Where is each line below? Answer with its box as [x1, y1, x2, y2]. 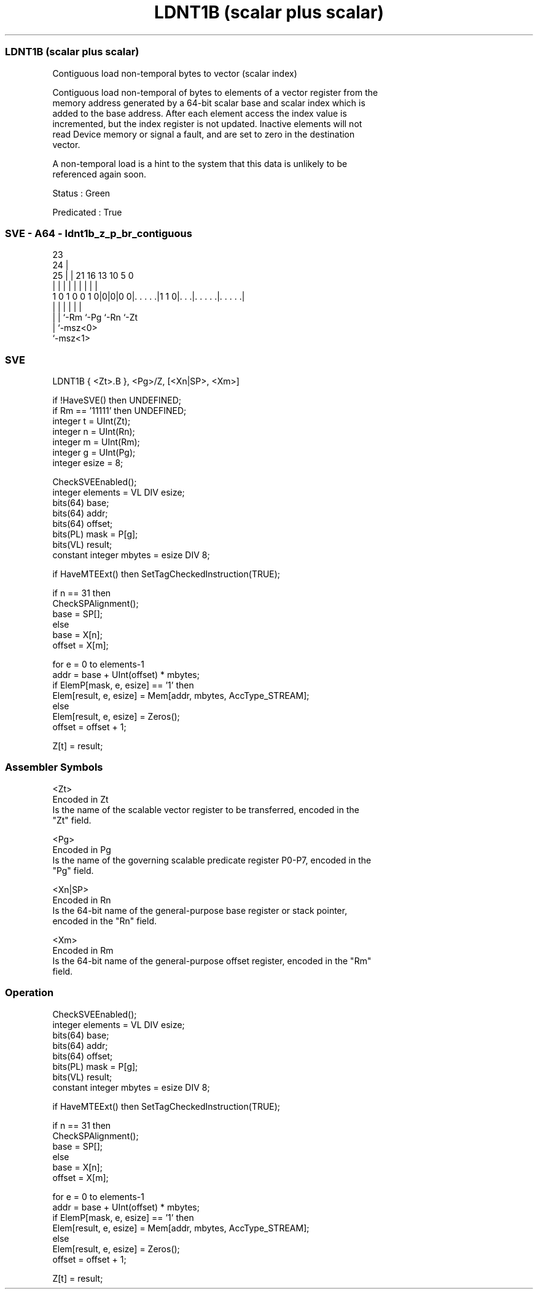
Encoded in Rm [52, 945, 114, 956]
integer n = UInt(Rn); [52, 426, 135, 437]
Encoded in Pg [52, 844, 111, 855]
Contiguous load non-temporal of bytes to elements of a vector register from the [52, 87, 378, 98]
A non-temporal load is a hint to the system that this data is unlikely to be [52, 158, 348, 169]
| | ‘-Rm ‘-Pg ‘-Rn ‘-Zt [52, 312, 138, 323]
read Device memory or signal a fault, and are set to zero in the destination [52, 128, 355, 139]
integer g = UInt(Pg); [52, 447, 136, 458]
